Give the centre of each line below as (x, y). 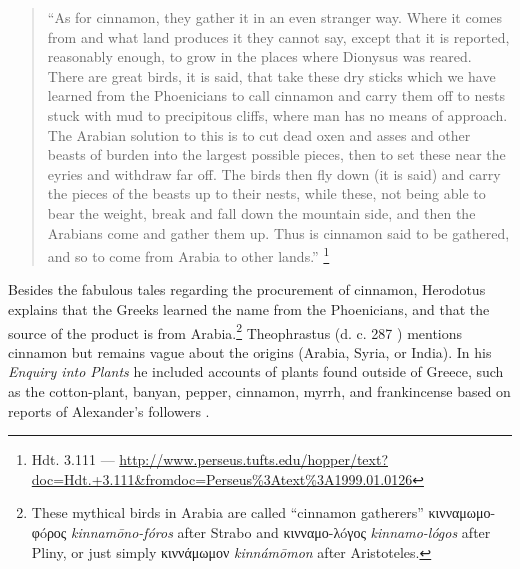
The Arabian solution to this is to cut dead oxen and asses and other (259, 134)
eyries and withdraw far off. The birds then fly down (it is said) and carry (274, 173)
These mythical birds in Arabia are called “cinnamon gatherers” (227, 512)
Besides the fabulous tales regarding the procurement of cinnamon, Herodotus (247, 289)
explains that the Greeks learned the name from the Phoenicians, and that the (249, 308)
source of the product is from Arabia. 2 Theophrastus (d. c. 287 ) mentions (235, 331)
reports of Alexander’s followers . (109, 410)
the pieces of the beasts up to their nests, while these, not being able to (266, 193)
